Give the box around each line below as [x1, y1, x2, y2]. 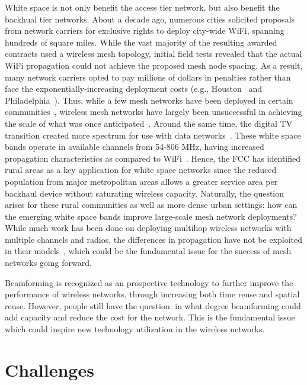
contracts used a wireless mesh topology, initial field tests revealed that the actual [5, 47, 302, 60]
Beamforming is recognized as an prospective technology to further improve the [5, 276, 293, 288]
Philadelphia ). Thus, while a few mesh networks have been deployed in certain [5, 94, 293, 106]
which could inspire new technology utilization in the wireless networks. [5, 323, 265, 335]
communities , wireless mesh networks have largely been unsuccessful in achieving [5, 105, 302, 118]
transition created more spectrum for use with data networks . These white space [5, 129, 301, 141]
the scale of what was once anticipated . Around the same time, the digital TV [5, 117, 293, 129]
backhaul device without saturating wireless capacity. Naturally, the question [5, 187, 284, 199]
